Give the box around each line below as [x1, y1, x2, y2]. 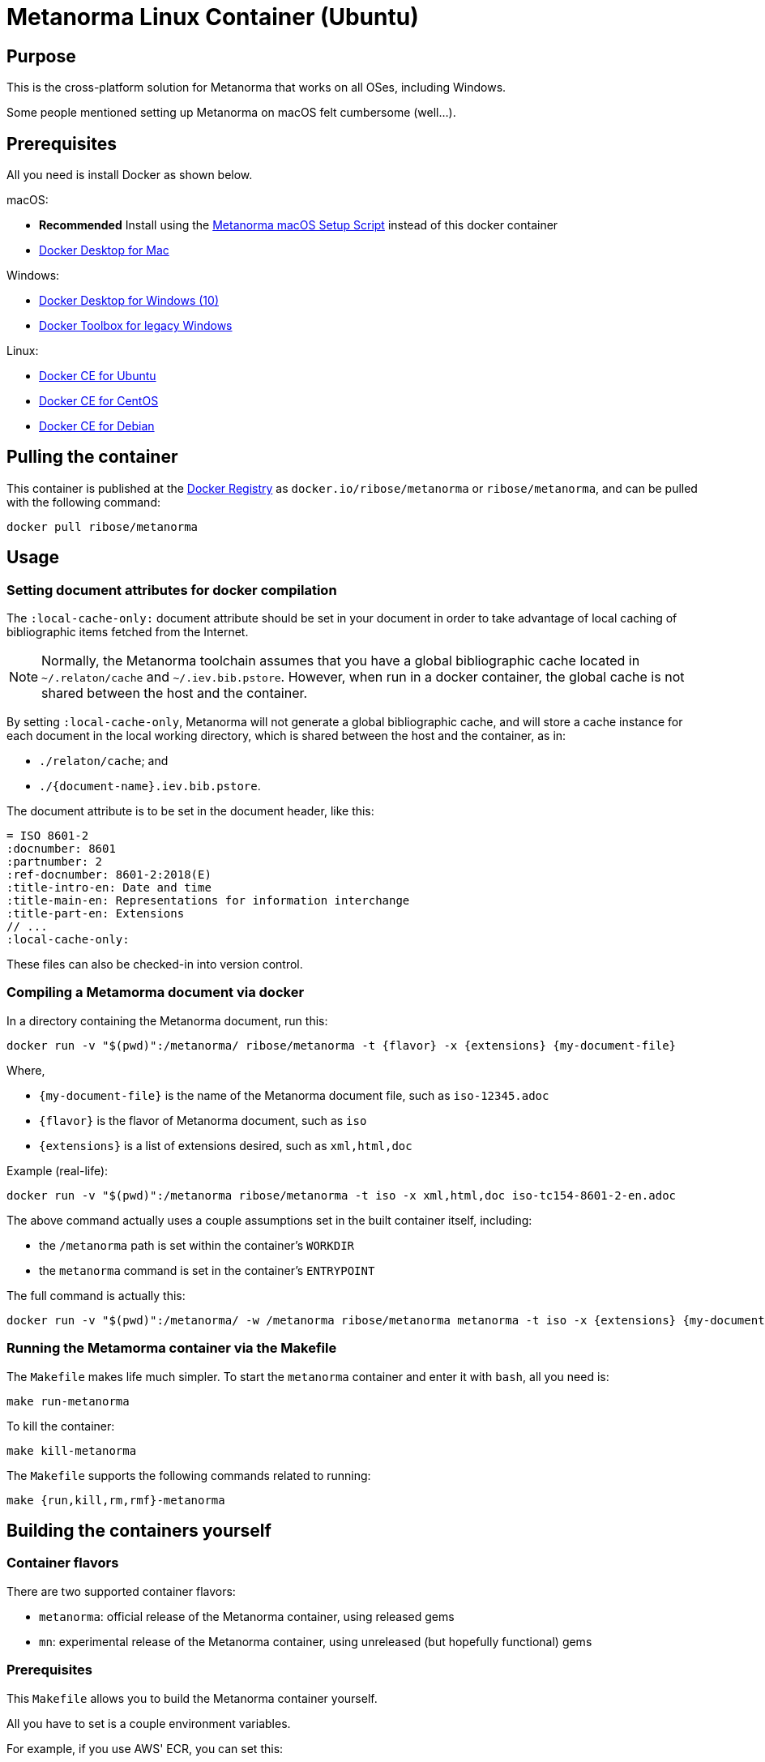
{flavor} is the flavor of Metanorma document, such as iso [39, 1113, 367, 1127]
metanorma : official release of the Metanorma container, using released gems [39, 1609, 455, 1623]
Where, [6, 1063, 45, 1077]
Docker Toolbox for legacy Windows [39, 319, 233, 333]
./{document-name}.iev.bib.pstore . [39, 779, 261, 793]
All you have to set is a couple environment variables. [6, 1716, 291, 1730]
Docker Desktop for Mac [39, 243, 169, 258]
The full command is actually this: [6, 1288, 186, 1302]
